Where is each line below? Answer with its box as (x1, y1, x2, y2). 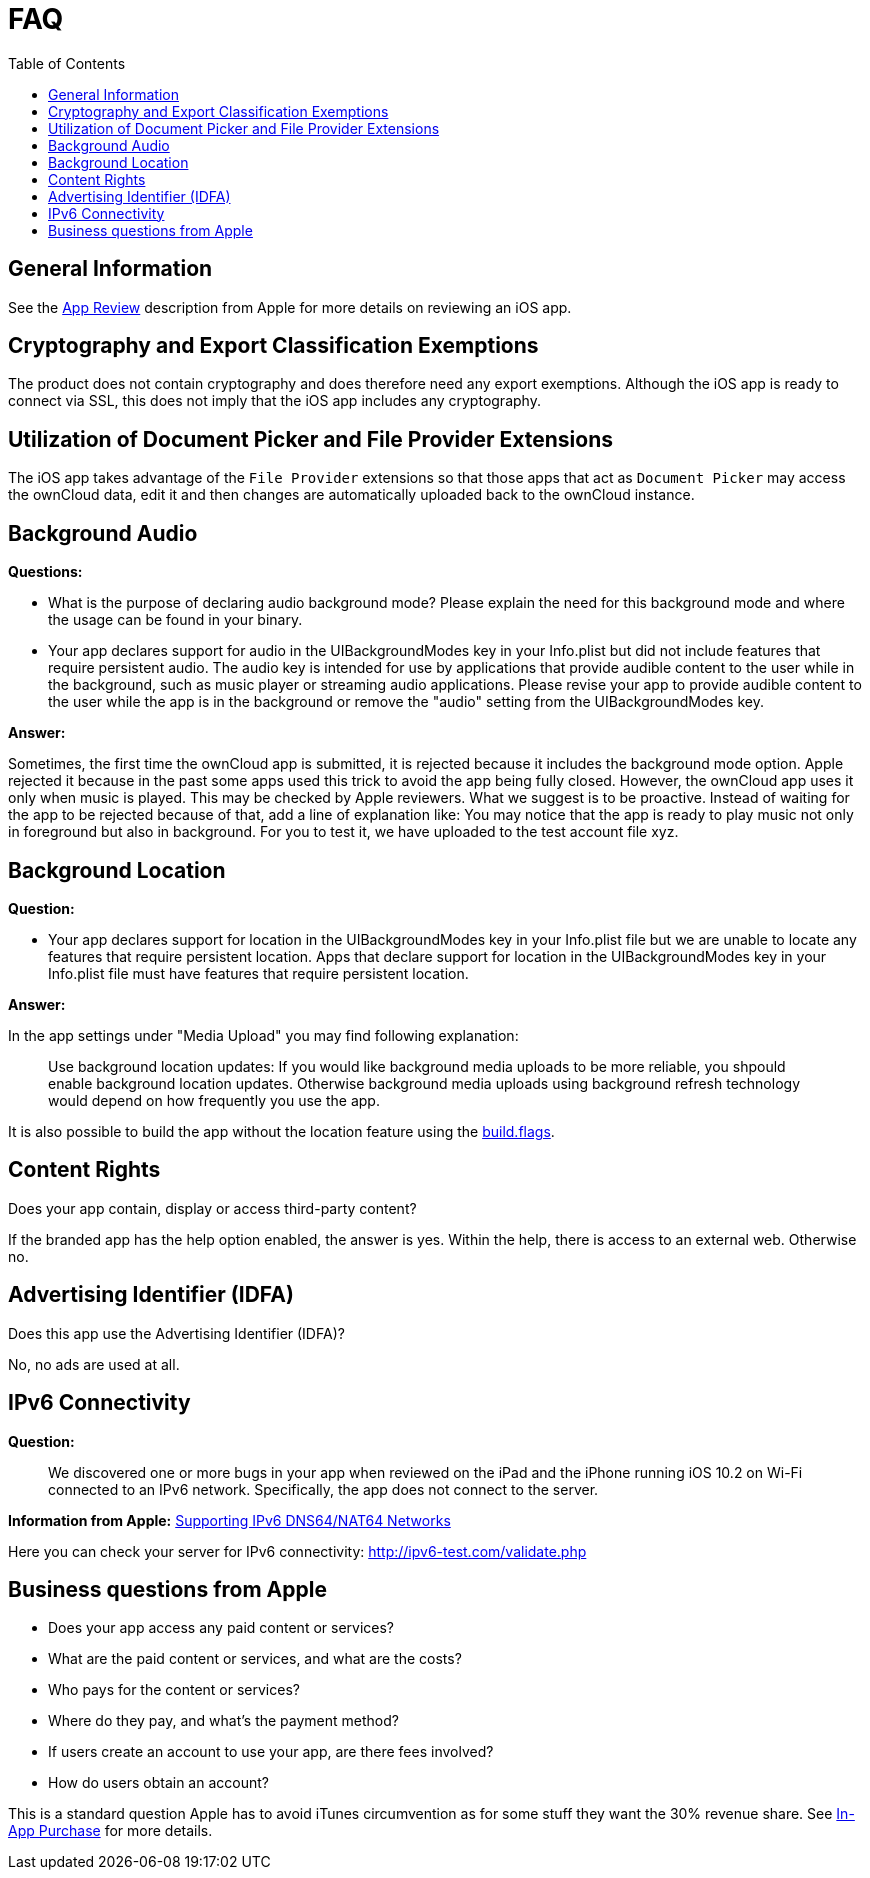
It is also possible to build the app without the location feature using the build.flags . (8, 1122, 555, 1140)
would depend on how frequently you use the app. (48, 1091, 380, 1109)
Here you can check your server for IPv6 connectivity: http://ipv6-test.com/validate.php (8, 1542, 587, 1560)
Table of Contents (8, 54, 126, 72)
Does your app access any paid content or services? (48, 1619, 395, 1637)
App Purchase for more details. (8, 1822, 213, 1840)
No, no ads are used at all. (8, 1355, 180, 1373)
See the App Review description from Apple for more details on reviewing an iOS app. (8, 298, 572, 316)
